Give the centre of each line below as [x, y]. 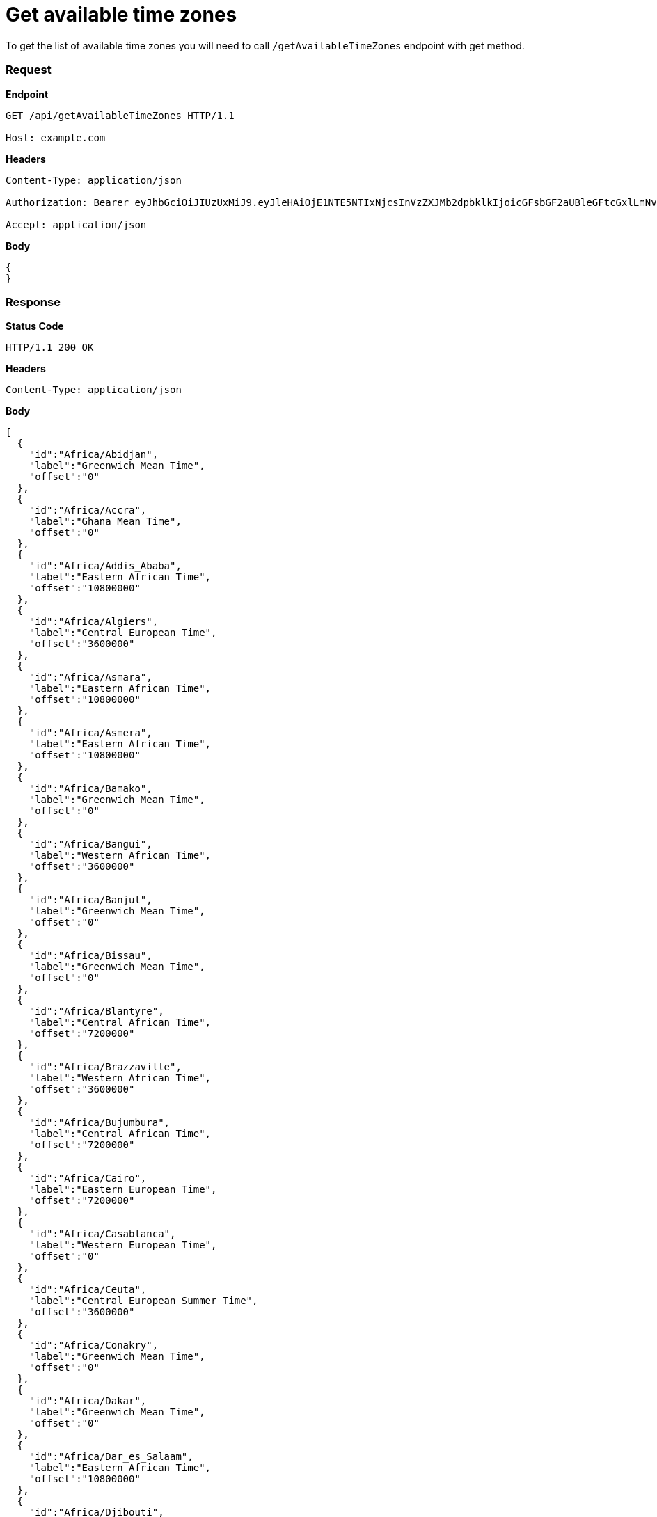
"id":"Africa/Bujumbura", [100, 1123]
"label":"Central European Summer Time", [143, 1301]
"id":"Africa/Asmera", [90, 733]
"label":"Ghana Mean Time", [105, 522]
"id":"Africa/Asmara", [90, 677]
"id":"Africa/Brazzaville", [105, 1067]
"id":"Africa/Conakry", [94, 1345]
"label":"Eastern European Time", [123, 1190]
